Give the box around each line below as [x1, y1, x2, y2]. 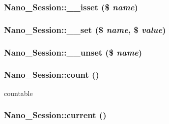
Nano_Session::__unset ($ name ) [4, 46, 142, 58]
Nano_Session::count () [4, 68, 99, 81]
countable [4, 88, 33, 98]
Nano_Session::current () [4, 109, 107, 121]
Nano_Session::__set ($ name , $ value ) [4, 23, 166, 35]
